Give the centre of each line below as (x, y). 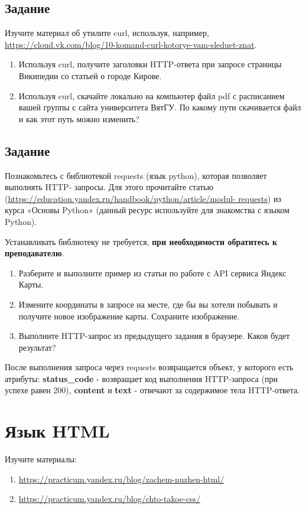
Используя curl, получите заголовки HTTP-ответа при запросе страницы (150, 64)
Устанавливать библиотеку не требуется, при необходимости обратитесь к (141, 241)
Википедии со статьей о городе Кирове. (90, 75)
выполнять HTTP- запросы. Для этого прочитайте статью (109, 187)
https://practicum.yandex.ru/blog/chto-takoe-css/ (109, 499)
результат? (37, 347)
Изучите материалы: (41, 459)
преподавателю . (35, 253)
